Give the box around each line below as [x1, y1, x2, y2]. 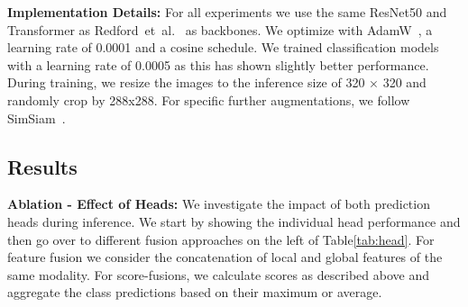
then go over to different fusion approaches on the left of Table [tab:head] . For [7, 230, 435, 248]
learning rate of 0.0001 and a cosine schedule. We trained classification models [7, 38, 439, 57]
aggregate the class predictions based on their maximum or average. [7, 283, 382, 302]
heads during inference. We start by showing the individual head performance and [7, 212, 461, 230]
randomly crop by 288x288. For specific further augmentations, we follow [7, 90, 410, 109]
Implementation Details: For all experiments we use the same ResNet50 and [7, 3, 447, 21]
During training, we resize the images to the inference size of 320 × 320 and [7, 73, 427, 92]
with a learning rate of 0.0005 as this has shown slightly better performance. [7, 55, 429, 74]
